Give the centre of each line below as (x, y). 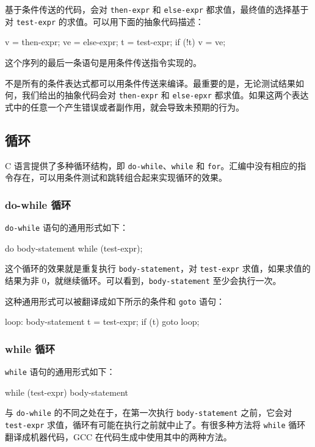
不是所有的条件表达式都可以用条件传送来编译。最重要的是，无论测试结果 (150, 83)
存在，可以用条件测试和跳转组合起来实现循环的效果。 (120, 177)
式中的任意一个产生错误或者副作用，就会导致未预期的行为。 (125, 107)
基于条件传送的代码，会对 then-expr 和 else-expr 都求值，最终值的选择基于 (157, 9)
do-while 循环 (38, 204)
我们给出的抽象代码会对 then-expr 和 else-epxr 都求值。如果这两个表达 (165, 95)
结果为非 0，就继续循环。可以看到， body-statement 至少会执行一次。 (143, 280)
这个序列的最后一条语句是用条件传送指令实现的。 (103, 62)
